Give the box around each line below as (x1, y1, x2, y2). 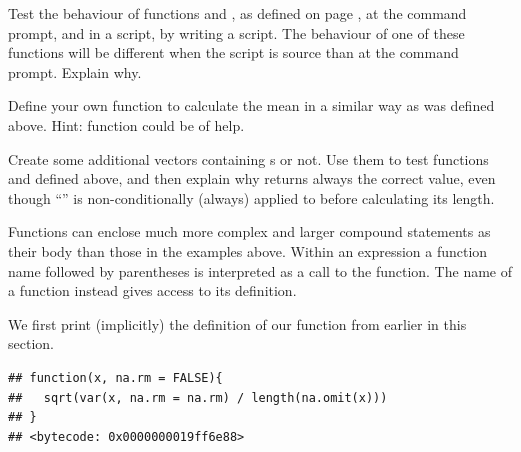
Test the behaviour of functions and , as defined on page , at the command (8, 3, 467, 23)
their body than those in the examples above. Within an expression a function (8, 240, 488, 261)
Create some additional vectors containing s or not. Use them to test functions (8, 148, 489, 169)
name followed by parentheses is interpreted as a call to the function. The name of (8, 260, 512, 281)
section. (8, 333, 54, 354)
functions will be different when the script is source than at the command (8, 42, 459, 63)
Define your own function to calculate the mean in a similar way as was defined (8, 95, 495, 116)
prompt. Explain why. (8, 61, 142, 82)
